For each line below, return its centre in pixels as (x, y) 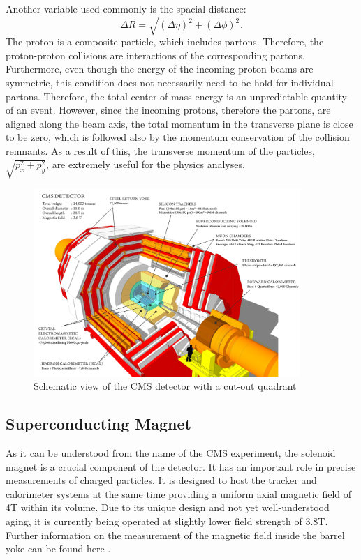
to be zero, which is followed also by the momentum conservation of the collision (178, 137)
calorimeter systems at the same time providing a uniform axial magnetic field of (179, 493)
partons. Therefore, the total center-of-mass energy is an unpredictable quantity (176, 96)
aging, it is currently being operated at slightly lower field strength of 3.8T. (167, 521)
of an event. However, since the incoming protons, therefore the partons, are (168, 110)
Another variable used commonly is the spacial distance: (126, 8)
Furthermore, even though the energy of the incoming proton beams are (160, 69)
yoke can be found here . (58, 548)
